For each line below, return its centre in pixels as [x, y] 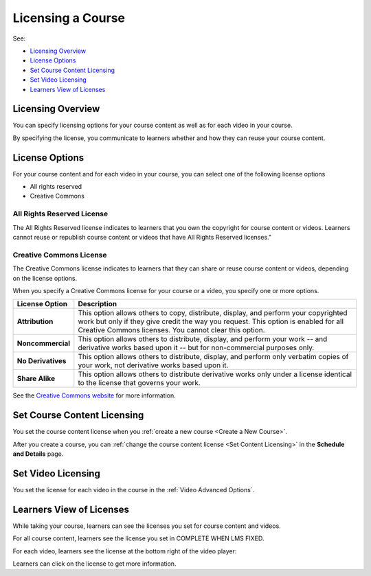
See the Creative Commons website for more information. [94, 395]
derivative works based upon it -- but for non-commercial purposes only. [196, 348]
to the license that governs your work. [139, 383]
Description [98, 304]
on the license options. [45, 278]
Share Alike [36, 379]
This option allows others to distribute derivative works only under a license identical [215, 374]
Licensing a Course [69, 18]
